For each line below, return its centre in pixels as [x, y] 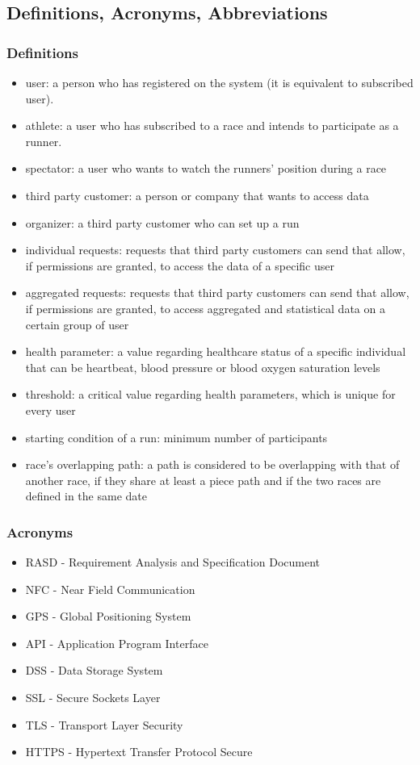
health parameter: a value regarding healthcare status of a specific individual [216, 351]
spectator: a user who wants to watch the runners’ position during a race [206, 168]
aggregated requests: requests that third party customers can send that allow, [217, 293]
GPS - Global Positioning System [108, 616]
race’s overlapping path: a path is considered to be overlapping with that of [212, 464]
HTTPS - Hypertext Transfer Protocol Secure [139, 752]
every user [50, 410]
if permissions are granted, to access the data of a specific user [180, 265]
